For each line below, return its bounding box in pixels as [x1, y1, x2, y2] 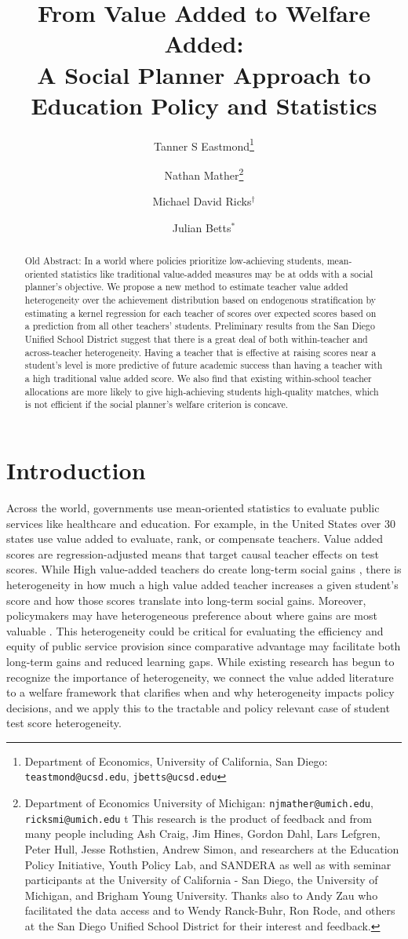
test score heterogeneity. [6, 715, 122, 731]
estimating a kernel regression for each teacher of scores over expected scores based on [24, 306, 377, 319]
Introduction [6, 454, 146, 486]
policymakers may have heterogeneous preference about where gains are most [6, 607, 377, 624]
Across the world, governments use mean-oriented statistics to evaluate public [6, 499, 380, 515]
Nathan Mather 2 [164, 164, 244, 183]
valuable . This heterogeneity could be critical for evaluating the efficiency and [6, 622, 384, 639]
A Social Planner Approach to [37, 58, 371, 90]
